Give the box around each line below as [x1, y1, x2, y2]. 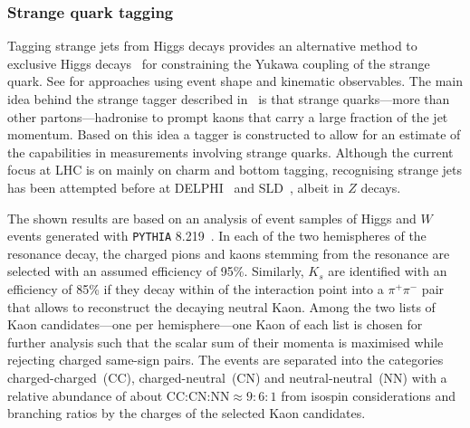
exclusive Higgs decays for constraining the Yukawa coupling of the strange [7, 53, 430, 72]
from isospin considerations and [281, 385, 456, 404]
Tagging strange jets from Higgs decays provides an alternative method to [7, 36, 417, 55]
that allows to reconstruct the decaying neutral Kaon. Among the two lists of [7, 297, 436, 316]
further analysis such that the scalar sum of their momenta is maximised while [7, 332, 444, 351]
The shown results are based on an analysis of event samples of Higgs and [7, 208, 417, 227]
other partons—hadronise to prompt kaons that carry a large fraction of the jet [7, 107, 448, 126]
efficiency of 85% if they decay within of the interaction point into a [7, 280, 384, 298]
